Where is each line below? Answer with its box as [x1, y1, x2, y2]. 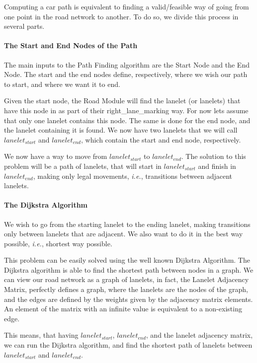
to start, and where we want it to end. [4, 78, 120, 89]
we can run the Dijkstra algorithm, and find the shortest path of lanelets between [4, 340, 253, 350]
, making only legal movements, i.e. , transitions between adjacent [33, 170, 232, 181]
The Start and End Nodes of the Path [4, 40, 138, 51]
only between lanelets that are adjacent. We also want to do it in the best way [4, 228, 243, 239]
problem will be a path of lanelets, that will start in [4, 160, 162, 171]
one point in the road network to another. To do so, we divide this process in [4, 11, 239, 21]
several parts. [4, 21, 45, 31]
